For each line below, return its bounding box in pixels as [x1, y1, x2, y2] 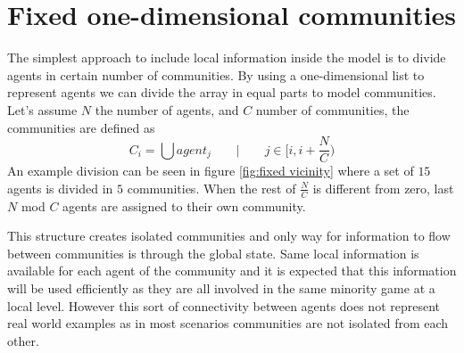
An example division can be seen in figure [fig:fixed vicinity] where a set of [7, 161, 414, 180]
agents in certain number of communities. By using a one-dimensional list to [7, 65, 425, 84]
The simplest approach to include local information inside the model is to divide [7, 48, 446, 67]
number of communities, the [255, 100, 410, 119]
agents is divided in [7, 178, 113, 197]
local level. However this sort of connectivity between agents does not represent [7, 296, 441, 315]
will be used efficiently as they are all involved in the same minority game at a [7, 278, 435, 297]
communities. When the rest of [127, 178, 296, 197]
